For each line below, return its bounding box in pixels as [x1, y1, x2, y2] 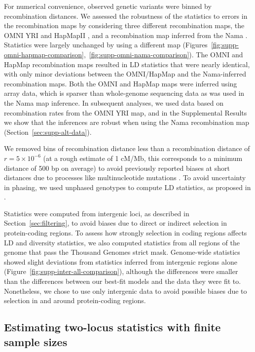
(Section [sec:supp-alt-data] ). [4, 126, 92, 137]
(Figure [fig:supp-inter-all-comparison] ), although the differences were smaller [4, 266, 238, 276]
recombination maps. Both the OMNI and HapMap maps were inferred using [4, 78, 237, 88]
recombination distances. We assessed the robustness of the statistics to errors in [4, 10, 248, 21]
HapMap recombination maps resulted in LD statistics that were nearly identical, [4, 59, 250, 69]
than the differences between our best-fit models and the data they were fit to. [4, 276, 241, 286]
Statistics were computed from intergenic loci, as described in [4, 208, 189, 218]
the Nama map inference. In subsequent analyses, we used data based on [4, 97, 223, 108]
